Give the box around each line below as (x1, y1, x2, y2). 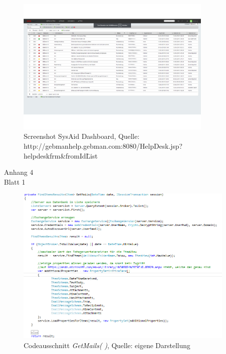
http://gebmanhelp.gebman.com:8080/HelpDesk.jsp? (24, 140, 183, 151)
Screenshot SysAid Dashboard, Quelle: (24, 131, 140, 141)
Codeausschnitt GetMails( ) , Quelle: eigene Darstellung (24, 340, 191, 350)
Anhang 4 (4, 167, 33, 177)
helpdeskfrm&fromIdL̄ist (24, 150, 98, 161)
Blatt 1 (4, 176, 26, 187)
